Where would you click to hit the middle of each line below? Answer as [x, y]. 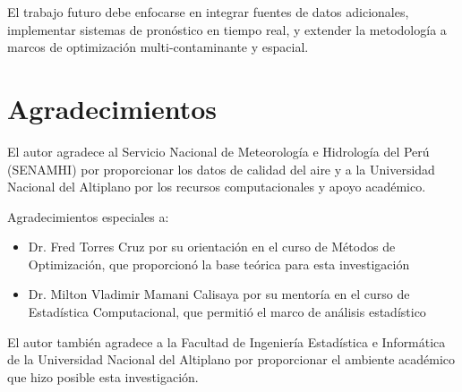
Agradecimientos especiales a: [88, 216]
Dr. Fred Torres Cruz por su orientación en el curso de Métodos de [212, 247]
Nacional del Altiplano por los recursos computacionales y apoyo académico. [217, 187]
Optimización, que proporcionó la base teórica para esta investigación [219, 264]
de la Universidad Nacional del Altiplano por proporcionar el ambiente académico [231, 359]
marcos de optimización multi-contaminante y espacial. [158, 47]
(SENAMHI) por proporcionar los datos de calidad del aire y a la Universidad [221, 169]
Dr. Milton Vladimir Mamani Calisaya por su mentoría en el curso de [219, 294]
